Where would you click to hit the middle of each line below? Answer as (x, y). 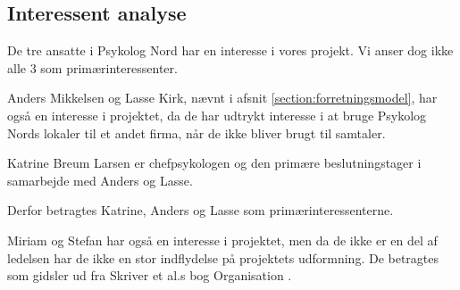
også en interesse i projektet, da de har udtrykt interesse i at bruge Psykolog (217, 115)
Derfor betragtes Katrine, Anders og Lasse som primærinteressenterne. (201, 210)
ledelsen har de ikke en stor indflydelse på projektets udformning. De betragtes (223, 257)
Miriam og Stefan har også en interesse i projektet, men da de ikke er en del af (222, 240)
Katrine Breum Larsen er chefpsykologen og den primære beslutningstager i (214, 163)
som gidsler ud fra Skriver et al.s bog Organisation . (150, 275)
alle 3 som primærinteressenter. (92, 67)
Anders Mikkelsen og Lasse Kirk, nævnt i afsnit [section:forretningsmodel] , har (222, 98)
